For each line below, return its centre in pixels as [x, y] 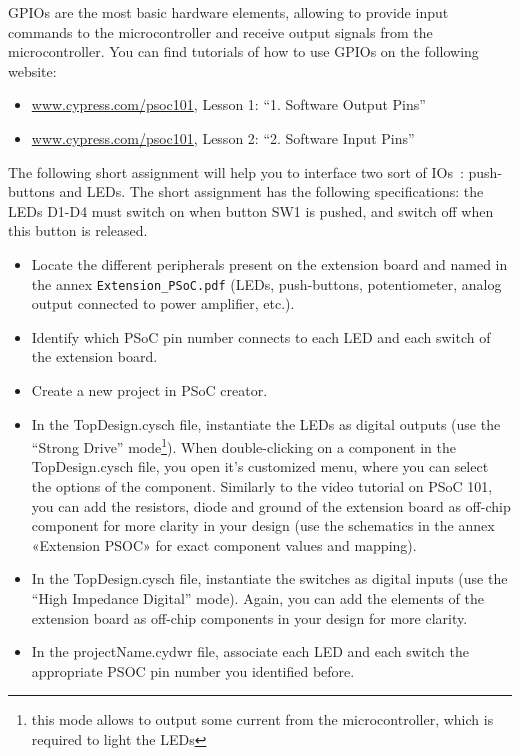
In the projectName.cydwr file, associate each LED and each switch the [250, 651]
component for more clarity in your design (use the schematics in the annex [263, 525]
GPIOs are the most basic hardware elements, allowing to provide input [228, 12]
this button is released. [78, 230]
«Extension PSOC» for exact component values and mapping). [224, 544]
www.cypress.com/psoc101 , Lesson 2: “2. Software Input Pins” [223, 137]
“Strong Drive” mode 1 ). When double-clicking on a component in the [243, 445]
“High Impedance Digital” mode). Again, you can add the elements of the [257, 597]
